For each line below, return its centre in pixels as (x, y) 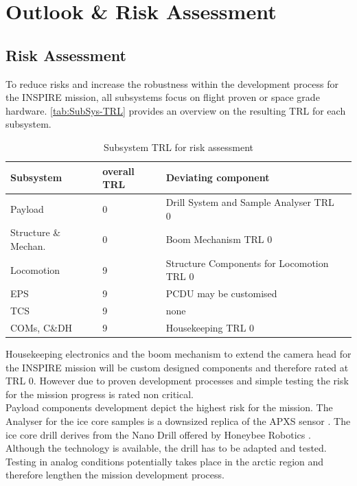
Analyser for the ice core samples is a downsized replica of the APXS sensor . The (178, 421)
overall (118, 171)
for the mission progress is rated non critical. (100, 394)
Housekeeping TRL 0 (210, 327)
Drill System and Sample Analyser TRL (250, 201)
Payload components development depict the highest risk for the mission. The (169, 407)
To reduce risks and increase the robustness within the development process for (172, 83)
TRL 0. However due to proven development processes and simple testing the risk (177, 381)
